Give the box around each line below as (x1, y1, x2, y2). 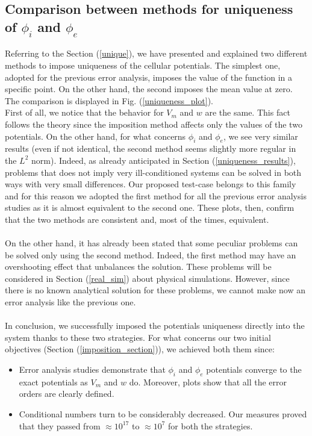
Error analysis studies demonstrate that (19, 363, 166, 376)
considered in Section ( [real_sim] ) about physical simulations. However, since (5, 272, 290, 284)
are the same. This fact (205, 106, 290, 119)
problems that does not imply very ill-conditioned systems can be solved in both (5, 166, 302, 178)
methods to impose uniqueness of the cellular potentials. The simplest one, (5, 58, 281, 71)
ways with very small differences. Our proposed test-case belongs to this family (5, 178, 296, 190)
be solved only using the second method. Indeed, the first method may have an (5, 248, 296, 261)
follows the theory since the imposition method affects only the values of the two (5, 117, 302, 130)
